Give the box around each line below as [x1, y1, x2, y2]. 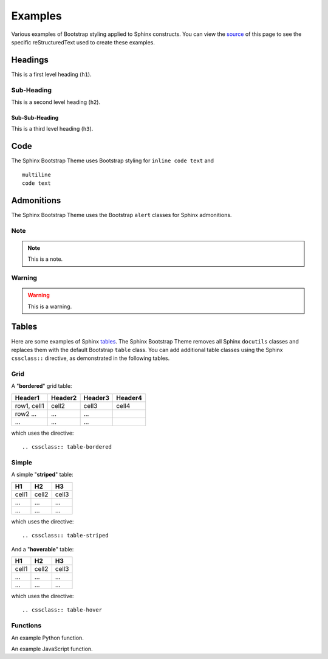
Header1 [15, 393, 39, 402]
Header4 [116, 393, 143, 402]
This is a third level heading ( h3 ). [11, 125, 94, 133]
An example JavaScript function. [11, 645, 94, 652]
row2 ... [15, 409, 36, 418]
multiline [22, 171, 51, 178]
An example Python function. [11, 634, 84, 641]
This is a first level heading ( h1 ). [11, 71, 92, 78]
